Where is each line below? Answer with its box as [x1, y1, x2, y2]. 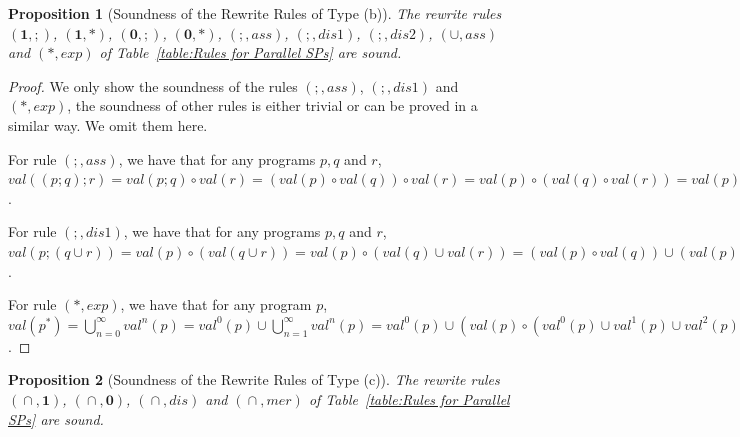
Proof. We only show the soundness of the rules [8, 75, 298, 96]
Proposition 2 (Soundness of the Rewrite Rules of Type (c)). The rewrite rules [8, 369, 500, 390]
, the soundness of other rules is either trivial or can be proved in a [67, 95, 478, 116]
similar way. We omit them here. [8, 114, 208, 135]
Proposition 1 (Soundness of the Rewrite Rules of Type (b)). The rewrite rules [8, 3, 502, 23]
